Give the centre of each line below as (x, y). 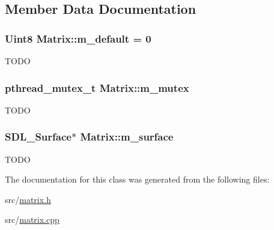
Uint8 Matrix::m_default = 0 (78, 38)
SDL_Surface (38, 137)
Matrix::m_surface (127, 137)
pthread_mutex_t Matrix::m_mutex (97, 87)
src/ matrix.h (28, 199)
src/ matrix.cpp (32, 219)
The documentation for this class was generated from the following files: (137, 179)
